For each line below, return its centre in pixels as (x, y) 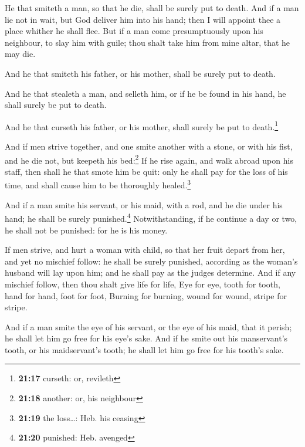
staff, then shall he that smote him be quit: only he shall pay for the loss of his (146, 171)
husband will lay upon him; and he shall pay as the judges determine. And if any (150, 272)
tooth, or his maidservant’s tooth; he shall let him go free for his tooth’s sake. (144, 349)
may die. (20, 54)
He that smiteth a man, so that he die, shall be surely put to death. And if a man (152, 8)
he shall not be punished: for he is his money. (86, 230)
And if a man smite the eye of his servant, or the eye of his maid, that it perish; (148, 326)
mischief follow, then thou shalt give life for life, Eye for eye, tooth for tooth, (143, 284)
